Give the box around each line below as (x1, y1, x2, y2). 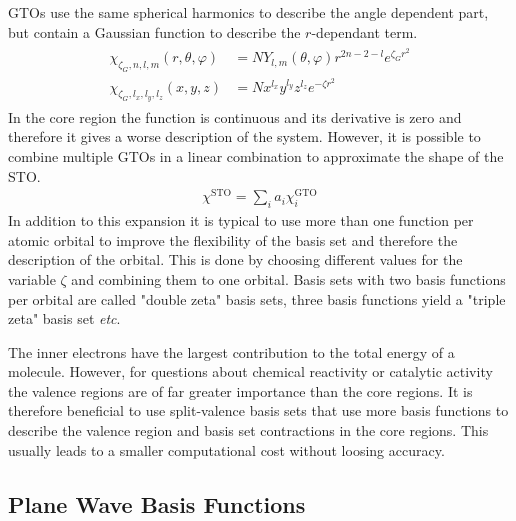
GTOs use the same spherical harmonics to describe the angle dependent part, (8, 2, 489, 22)
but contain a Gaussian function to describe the (8, 21, 301, 42)
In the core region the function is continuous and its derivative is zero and (8, 106, 462, 127)
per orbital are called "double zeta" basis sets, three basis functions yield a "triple (8, 288, 506, 309)
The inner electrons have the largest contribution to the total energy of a (8, 341, 455, 362)
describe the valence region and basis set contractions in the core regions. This (8, 420, 489, 441)
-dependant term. (311, 21, 418, 42)
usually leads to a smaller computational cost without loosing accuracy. (8, 439, 445, 460)
